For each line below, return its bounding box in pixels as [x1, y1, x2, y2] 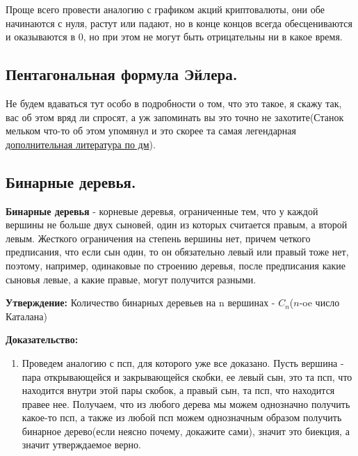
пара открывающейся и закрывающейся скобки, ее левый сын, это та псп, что [22, 369, 352, 384]
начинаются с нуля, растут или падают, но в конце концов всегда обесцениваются [6, 15, 352, 30]
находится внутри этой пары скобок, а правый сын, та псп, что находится [22, 383, 335, 398]
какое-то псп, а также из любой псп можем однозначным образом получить [22, 410, 342, 425]
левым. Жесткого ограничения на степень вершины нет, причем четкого [6, 230, 311, 245]
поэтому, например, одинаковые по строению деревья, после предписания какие [6, 258, 346, 272]
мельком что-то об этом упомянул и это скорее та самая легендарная [6, 123, 296, 138]
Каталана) [6, 308, 47, 323]
